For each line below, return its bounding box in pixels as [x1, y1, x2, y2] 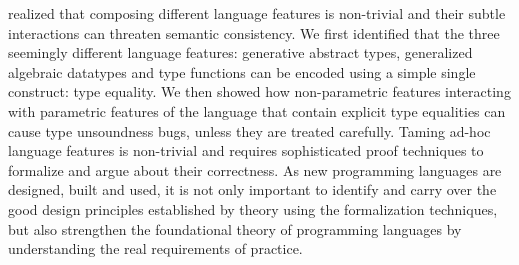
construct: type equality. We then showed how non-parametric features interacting [8, 81, 511, 102]
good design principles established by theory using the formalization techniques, [8, 198, 498, 219]
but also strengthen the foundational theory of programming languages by [8, 218, 462, 239]
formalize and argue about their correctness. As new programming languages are [8, 159, 502, 180]
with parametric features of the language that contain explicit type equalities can [8, 100, 506, 121]
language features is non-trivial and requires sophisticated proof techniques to [8, 140, 484, 161]
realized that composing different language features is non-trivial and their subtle [8, 3, 506, 23]
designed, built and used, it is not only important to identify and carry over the [8, 179, 497, 200]
